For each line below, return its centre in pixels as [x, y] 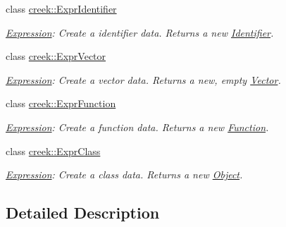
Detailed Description [83, 213]
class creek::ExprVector [56, 56]
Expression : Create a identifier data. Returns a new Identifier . [140, 32]
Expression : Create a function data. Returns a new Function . [137, 127]
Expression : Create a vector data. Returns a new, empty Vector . [143, 79]
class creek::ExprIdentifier [61, 8]
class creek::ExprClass [53, 151]
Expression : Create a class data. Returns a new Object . [124, 174]
